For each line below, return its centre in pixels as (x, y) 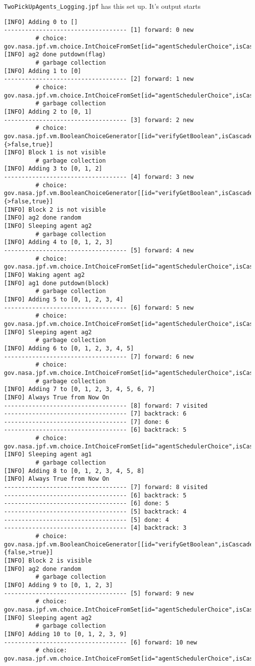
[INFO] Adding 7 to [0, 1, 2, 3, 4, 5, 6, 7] (79, 389)
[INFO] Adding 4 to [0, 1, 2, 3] (58, 242)
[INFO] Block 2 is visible (48, 560)
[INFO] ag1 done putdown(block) (57, 283)
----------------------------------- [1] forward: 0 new (99, 30)
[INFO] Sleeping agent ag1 (48, 455)
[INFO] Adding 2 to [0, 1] (48, 111)
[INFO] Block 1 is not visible (55, 153)
